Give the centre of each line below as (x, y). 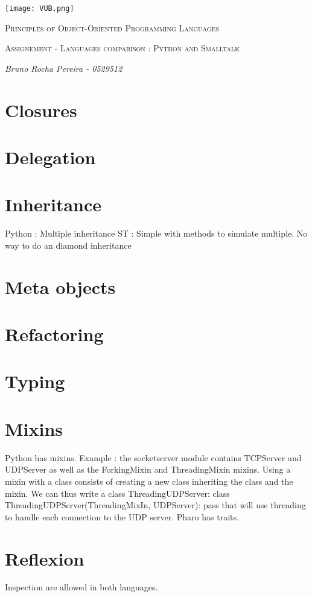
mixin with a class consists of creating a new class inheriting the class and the (149, 481)
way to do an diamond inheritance (68, 245)
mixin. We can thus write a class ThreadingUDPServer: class (117, 493)
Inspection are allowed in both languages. (81, 587)
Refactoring (54, 334)
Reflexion (45, 558)
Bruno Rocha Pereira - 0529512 (64, 68)
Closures (41, 110)
